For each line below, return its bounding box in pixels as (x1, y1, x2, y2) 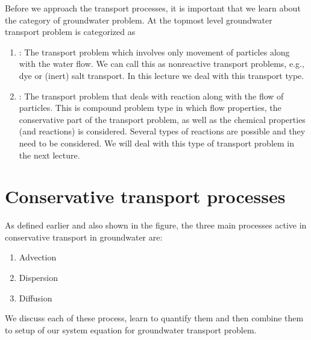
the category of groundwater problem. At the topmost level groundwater (5, 13, 272, 26)
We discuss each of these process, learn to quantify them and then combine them (5, 312, 304, 324)
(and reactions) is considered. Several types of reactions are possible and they (19, 125, 306, 137)
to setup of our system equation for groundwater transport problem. (5, 323, 257, 336)
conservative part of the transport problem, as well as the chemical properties (19, 113, 306, 125)
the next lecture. (19, 148, 80, 161)
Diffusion (19, 291, 52, 304)
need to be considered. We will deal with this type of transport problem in (19, 136, 294, 149)
